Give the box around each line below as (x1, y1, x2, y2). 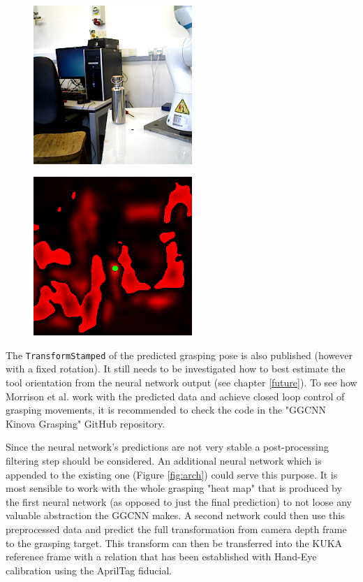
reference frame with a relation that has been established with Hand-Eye (6, 549, 317, 564)
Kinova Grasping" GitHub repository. (6, 416, 165, 430)
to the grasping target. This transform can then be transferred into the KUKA (6, 535, 343, 550)
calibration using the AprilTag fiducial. (6, 562, 172, 577)
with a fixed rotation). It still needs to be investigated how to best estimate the (6, 361, 346, 376)
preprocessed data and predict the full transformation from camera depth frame (6, 521, 347, 536)
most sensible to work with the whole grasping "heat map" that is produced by (6, 481, 342, 495)
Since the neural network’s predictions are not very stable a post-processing (6, 439, 329, 454)
